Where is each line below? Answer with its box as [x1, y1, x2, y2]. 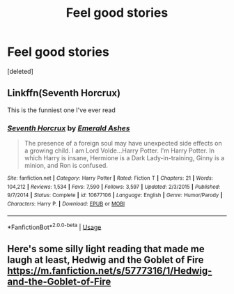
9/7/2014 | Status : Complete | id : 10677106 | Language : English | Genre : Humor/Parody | [7, 192, 223, 199]
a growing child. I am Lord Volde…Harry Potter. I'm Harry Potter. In [24, 146, 214, 155]
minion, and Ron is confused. [24, 162, 108, 170]
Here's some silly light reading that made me [7, 242, 205, 255]
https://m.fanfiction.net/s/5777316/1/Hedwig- [7, 265, 212, 277]
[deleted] [7, 67, 33, 75]
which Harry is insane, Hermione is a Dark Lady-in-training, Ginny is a [24, 154, 225, 162]
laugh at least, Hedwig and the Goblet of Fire [7, 254, 204, 265]
